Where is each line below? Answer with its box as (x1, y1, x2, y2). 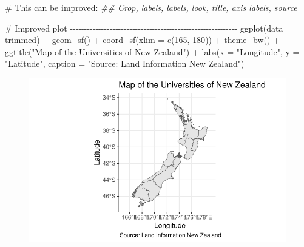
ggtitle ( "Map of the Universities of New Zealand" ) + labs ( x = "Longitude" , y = (5, 45, 300, 58)
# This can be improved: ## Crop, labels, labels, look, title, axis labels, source (5, 1, 297, 13)
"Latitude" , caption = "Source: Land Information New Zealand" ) (5, 57, 245, 70)
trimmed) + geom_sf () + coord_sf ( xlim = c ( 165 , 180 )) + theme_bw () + (5, 33, 280, 46)
